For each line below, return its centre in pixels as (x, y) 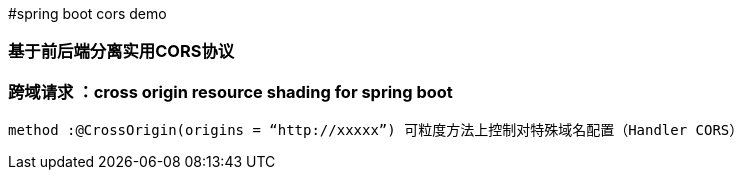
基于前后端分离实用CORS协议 (121, 51)
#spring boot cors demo (87, 13)
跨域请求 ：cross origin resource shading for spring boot (230, 91)
